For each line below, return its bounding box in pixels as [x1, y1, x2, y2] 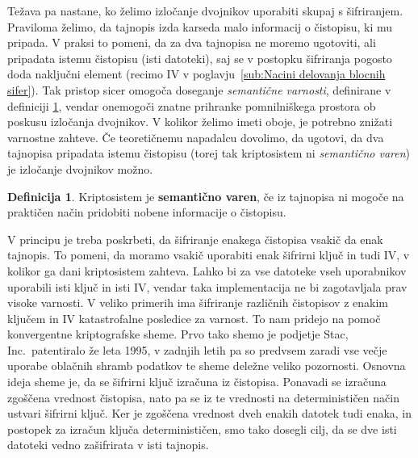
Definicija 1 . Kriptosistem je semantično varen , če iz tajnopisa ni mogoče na [7, 187, 404, 204]
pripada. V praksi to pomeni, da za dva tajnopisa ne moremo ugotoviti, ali [7, 34, 376, 51]
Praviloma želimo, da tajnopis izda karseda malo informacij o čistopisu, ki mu [7, 18, 393, 35]
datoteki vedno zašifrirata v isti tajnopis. [7, 436, 209, 453]
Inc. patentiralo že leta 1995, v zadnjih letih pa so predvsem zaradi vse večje [7, 341, 387, 358]
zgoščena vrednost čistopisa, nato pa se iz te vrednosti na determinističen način [7, 389, 399, 405]
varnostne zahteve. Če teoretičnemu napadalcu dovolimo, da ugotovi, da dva [7, 128, 384, 145]
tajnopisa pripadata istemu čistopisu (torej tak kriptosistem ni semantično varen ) [7, 145, 410, 162]
